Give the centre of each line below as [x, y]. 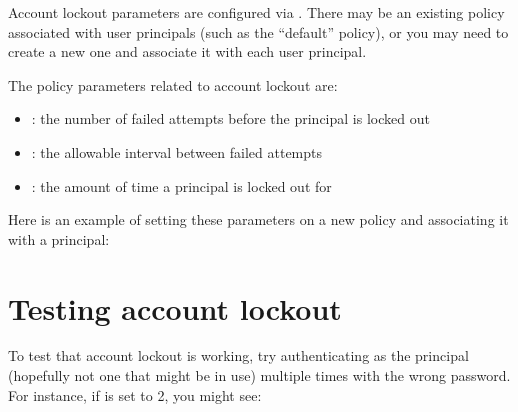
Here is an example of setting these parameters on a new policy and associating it [258, 219]
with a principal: [59, 238]
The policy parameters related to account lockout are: [173, 84]
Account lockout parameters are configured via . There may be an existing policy [256, 12]
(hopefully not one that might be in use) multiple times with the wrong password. [259, 375]
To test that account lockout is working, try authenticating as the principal [238, 355]
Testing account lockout [175, 307]
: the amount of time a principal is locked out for [181, 185]
